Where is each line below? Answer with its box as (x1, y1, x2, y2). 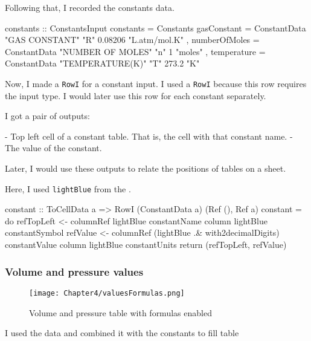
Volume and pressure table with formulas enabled (29, 306, 212, 319)
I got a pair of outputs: (5, 109, 90, 122)
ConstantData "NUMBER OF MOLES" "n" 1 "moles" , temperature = (5, 45, 266, 57)
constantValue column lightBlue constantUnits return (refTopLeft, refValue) (5, 238, 287, 251)
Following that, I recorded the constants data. (5, 1, 175, 13)
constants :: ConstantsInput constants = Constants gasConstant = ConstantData (5, 21, 306, 34)
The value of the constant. (5, 141, 102, 154)
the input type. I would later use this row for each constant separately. (5, 89, 266, 102)
